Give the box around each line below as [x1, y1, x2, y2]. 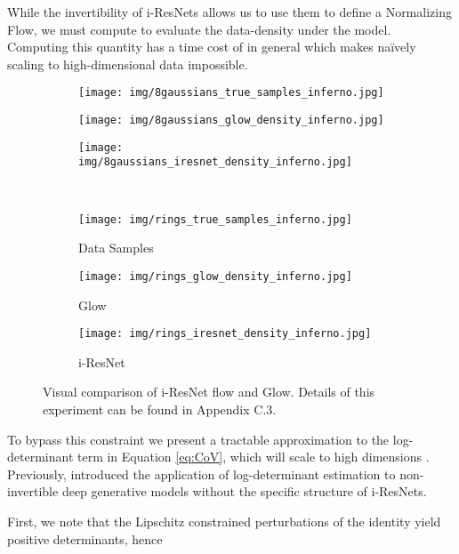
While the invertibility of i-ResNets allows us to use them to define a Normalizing [7, 3, 452, 20]
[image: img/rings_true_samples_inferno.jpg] [78, 213, 352, 226]
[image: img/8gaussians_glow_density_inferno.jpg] [78, 114, 384, 127]
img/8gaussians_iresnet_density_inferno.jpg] [78, 156, 352, 169]
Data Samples [78, 238, 154, 257]
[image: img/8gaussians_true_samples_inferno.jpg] [78, 86, 384, 100]
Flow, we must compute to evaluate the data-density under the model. [7, 20, 391, 38]
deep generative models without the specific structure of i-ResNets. [61, 482, 427, 501]
